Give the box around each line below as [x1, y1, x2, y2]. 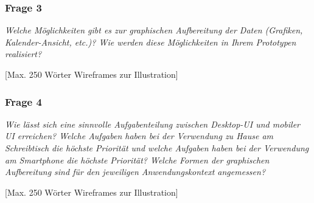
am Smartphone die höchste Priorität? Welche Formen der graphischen [5, 153, 270, 166]
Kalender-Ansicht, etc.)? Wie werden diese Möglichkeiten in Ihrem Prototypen [5, 35, 296, 48]
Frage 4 [5, 94, 42, 109]
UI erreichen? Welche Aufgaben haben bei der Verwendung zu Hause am [5, 129, 274, 142]
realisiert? [5, 47, 42, 60]
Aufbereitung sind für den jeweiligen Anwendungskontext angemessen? [5, 165, 266, 178]
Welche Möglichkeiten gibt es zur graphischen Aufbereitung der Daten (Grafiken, [5, 24, 303, 36]
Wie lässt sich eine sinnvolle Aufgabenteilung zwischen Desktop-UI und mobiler [5, 117, 301, 130]
